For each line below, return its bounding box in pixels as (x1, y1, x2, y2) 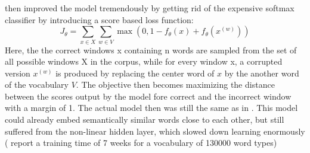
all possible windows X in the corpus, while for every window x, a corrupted (5, 55, 283, 68)
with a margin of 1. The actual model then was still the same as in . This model (5, 101, 298, 114)
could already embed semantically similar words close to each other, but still (5, 113, 284, 126)
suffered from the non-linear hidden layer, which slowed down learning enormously (5, 125, 305, 137)
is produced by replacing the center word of (55, 66, 215, 79)
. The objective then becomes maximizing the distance (76, 78, 275, 91)
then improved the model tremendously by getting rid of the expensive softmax (5, 2, 294, 14)
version (5, 66, 30, 79)
